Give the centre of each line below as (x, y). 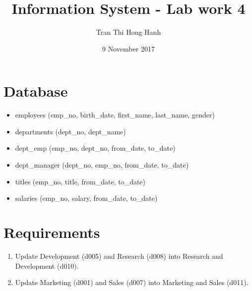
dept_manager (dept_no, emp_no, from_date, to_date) (102, 165)
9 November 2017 (128, 48)
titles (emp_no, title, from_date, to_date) (80, 181)
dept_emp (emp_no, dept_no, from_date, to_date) (95, 148)
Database (36, 91)
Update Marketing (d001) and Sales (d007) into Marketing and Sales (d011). (132, 282)
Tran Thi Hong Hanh (128, 32)
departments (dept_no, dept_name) (70, 131)
